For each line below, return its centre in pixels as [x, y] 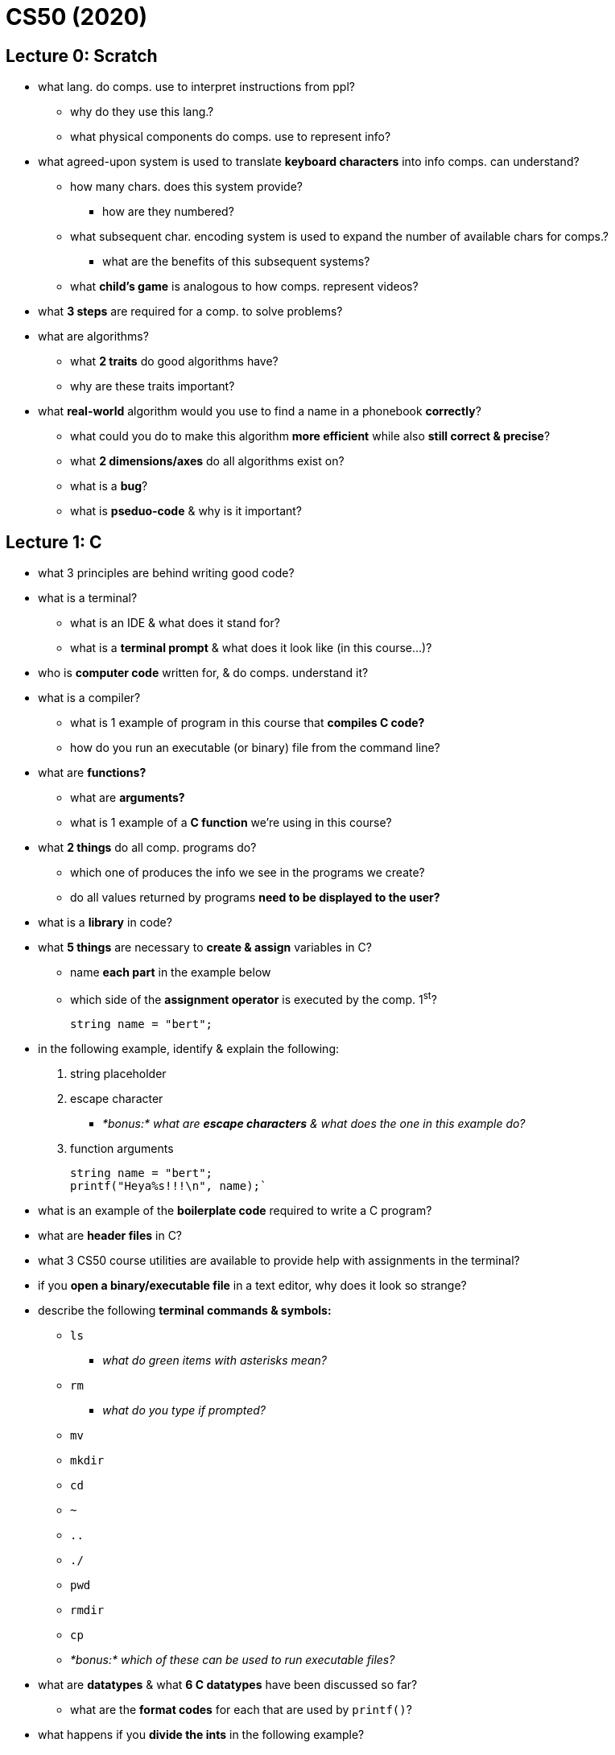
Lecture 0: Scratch [82, 56]
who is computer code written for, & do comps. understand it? [203, 673]
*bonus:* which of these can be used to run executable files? [233, 1659]
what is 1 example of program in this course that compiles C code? [248, 723]
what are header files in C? [110, 1235]
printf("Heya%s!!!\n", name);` [169, 1185]
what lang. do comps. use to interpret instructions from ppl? [196, 87]
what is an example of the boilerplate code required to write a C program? [235, 1210]
